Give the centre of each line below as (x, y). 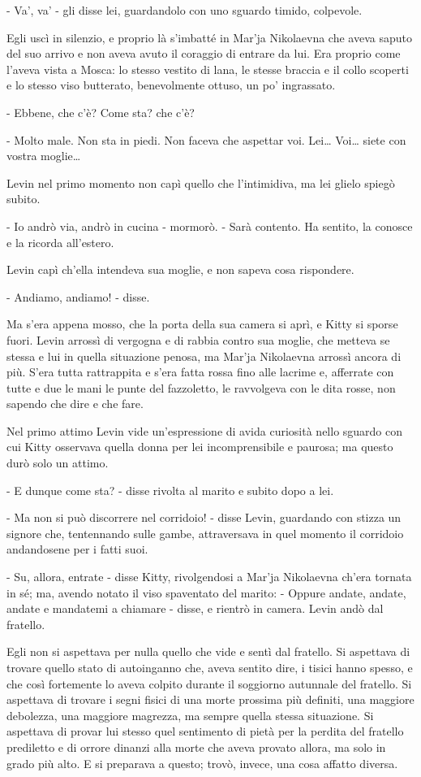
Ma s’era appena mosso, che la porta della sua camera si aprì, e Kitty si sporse (202, 324)
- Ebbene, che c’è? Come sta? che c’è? (101, 112)
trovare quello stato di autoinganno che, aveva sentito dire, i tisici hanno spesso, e (210, 667)
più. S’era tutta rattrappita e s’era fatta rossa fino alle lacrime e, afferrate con (200, 372)
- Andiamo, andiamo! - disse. (78, 296)
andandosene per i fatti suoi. (77, 549)
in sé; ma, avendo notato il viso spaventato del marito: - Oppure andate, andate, (206, 592)
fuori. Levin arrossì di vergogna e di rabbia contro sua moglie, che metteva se (198, 339)
